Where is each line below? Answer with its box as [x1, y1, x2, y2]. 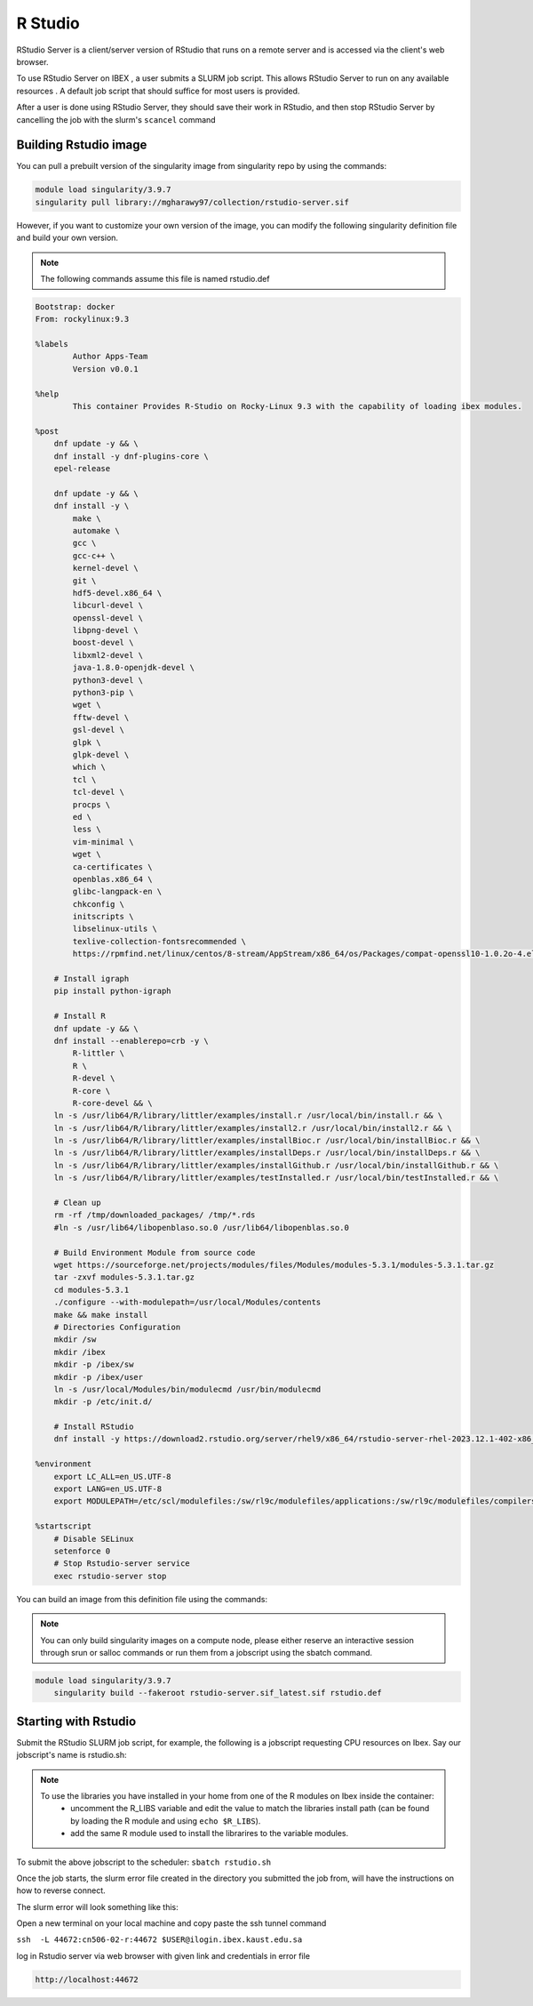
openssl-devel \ [72, 613, 144, 622]
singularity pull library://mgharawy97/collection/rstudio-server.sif [35, 197, 350, 207]
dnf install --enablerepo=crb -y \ [53, 1036, 209, 1046]
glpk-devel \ [72, 750, 130, 759]
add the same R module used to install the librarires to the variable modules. [70, 1828, 349, 1839]
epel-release [53, 463, 111, 473]
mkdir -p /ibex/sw [53, 1360, 134, 1369]
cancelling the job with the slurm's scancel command [16, 114, 217, 124]
